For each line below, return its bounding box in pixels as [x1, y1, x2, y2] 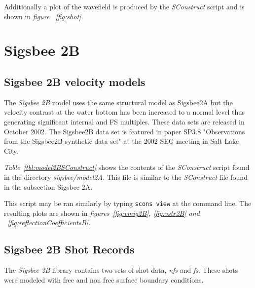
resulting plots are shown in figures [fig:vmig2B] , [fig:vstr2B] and [4, 207, 200, 218]
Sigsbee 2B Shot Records [4, 242, 135, 257]
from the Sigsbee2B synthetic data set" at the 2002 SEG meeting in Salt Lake [4, 136, 239, 146]
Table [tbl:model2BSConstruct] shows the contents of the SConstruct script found [4, 162, 250, 172]
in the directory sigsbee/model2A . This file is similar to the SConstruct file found [4, 171, 248, 182]
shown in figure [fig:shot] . [4, 11, 83, 21]
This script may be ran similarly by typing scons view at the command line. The [4, 198, 252, 208]
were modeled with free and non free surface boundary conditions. [4, 274, 204, 285]
